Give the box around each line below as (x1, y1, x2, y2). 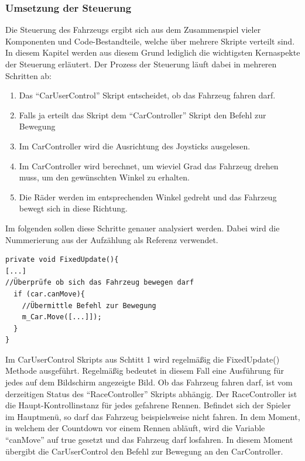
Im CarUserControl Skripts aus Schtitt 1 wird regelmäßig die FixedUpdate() (5, 353, 280, 365)
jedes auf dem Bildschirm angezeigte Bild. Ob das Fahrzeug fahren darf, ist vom (5, 376, 293, 388)
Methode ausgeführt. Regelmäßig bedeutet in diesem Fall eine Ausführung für (5, 364, 284, 377)
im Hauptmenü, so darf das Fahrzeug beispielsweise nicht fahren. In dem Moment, (5, 410, 300, 422)
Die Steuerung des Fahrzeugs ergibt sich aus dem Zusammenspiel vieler (5, 23, 261, 36)
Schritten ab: (5, 69, 52, 81)
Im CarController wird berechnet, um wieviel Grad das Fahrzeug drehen (19, 159, 279, 172)
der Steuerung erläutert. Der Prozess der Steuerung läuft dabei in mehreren (5, 58, 277, 70)
